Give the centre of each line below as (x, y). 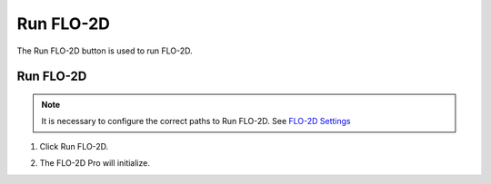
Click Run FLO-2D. (74, 146)
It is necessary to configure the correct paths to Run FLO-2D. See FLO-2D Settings (196, 121)
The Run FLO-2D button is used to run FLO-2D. (105, 51)
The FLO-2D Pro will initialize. (95, 163)
